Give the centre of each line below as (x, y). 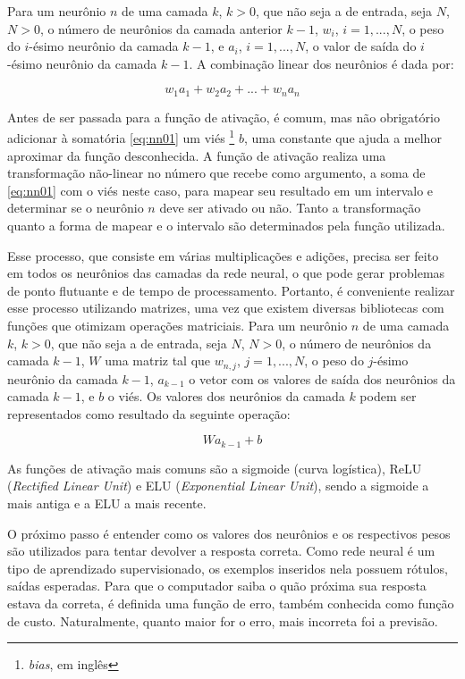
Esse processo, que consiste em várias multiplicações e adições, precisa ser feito (223, 255)
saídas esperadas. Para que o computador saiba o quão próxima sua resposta (217, 586)
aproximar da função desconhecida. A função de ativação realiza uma (197, 155)
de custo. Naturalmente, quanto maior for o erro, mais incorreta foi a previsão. (223, 620)
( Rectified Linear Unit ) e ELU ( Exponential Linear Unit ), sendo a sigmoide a (218, 486)
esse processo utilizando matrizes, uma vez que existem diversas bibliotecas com (226, 308)
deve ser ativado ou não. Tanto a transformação (290, 208)
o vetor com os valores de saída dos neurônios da (322, 378)
